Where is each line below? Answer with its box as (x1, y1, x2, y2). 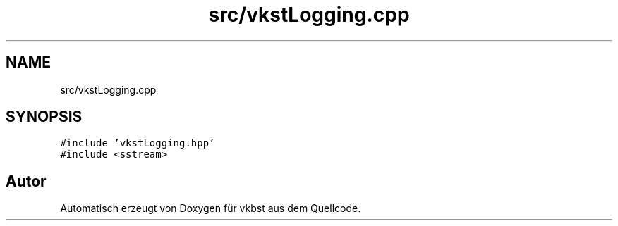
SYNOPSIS (6, 108, 83, 126)
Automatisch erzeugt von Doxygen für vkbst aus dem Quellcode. (60, 202, 361, 215)
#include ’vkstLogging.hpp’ (60, 137, 215, 149)
